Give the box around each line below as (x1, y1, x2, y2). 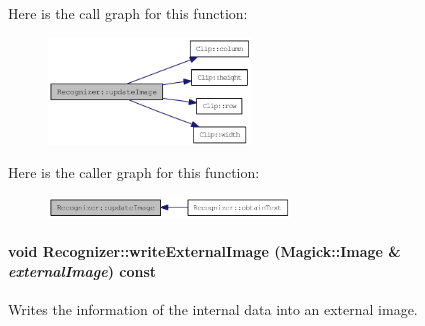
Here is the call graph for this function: (8, 3, 248, 23)
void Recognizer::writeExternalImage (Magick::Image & (8, 241, 401, 262)
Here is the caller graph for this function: (8, 162, 260, 183)
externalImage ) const (8, 260, 157, 281)
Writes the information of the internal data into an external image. (8, 298, 418, 319)
